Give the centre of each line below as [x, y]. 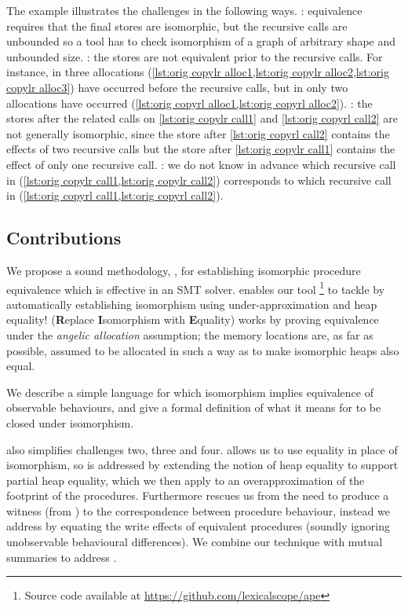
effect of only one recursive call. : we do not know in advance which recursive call [201, 164]
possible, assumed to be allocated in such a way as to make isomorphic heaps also [203, 350]
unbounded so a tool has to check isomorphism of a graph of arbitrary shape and [201, 41]
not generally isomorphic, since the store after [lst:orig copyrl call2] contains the [198, 133]
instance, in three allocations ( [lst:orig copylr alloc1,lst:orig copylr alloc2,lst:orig [198, 72]
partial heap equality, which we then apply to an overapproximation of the [186, 480]
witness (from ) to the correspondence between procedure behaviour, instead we [198, 510]
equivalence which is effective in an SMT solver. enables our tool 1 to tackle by [196, 288]
